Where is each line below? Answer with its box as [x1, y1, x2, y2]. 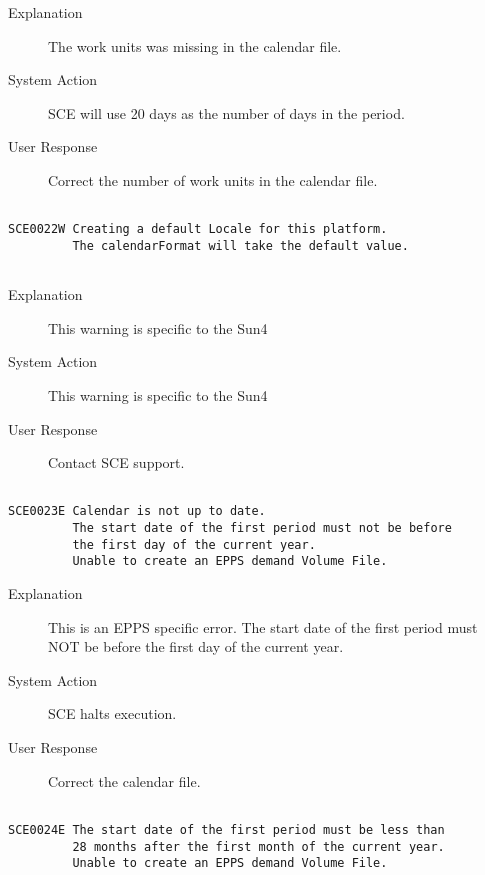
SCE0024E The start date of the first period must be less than [8, 822, 445, 837]
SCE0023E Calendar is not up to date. [8, 504, 266, 519]
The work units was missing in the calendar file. [48, 35, 342, 56]
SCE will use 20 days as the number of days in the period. [48, 102, 405, 123]
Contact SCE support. [48, 452, 185, 473]
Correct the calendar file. [48, 770, 201, 791]
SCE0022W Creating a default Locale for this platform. [8, 222, 388, 237]
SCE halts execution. [48, 703, 177, 724]
